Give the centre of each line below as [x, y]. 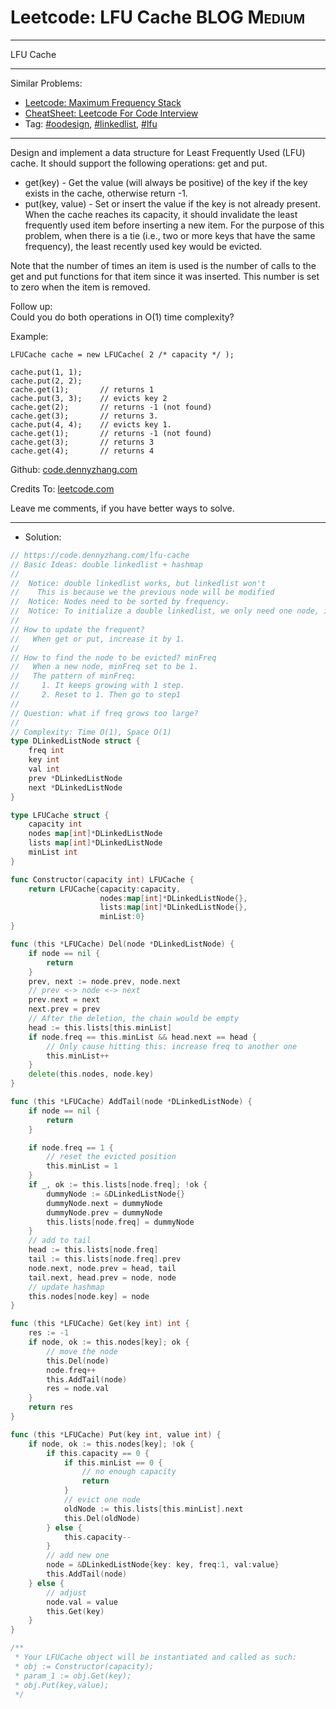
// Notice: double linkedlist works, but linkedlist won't [138, 583]
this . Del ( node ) [78, 1361]
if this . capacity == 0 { [98, 1453]
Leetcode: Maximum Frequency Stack [103, 102]
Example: [29, 336]
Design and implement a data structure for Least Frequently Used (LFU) [158, 152]
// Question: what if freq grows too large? [104, 713]
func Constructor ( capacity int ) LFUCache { [102, 879]
